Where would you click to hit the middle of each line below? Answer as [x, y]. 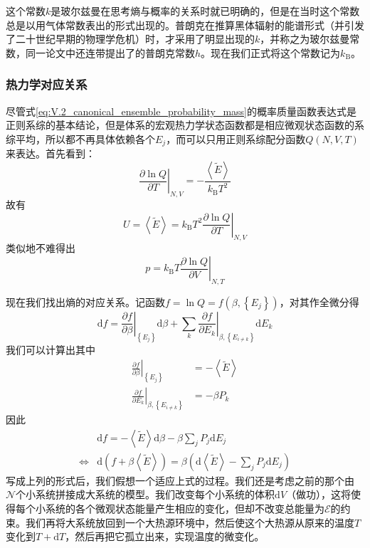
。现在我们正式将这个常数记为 [271, 52]
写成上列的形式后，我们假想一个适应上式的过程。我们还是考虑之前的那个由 [180, 480]
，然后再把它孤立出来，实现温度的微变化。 [165, 536]
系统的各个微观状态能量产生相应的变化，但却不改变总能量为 [185, 508]
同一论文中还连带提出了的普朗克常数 [110, 52]
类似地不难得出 [41, 248]
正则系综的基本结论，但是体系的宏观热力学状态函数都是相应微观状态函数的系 [185, 125]
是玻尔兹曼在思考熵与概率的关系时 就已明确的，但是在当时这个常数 [205, 11]
